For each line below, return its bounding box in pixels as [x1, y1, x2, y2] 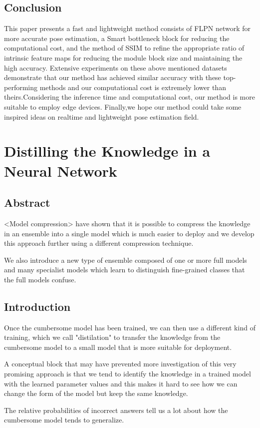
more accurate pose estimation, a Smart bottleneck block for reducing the [4, 33, 230, 43]
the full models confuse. [4, 274, 76, 284]
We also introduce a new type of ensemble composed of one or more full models [4, 254, 247, 265]
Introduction [4, 298, 71, 314]
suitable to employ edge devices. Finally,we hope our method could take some [4, 101, 242, 112]
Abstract [4, 195, 50, 210]
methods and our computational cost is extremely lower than [39, 82, 226, 92]
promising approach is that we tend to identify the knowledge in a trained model [4, 368, 251, 379]
